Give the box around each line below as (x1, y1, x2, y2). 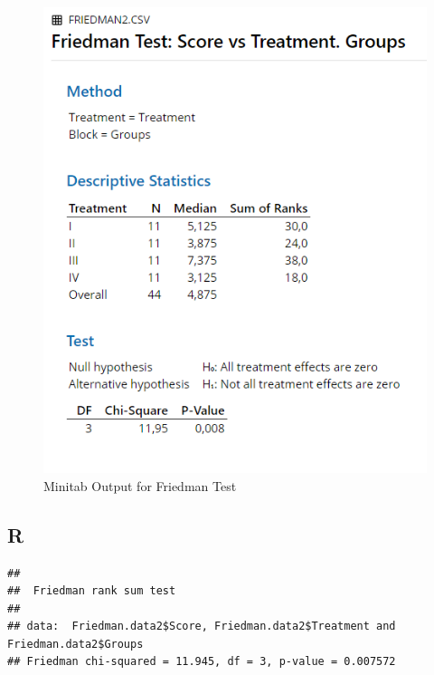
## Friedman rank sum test (7, 584, 176, 598)
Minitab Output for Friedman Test (43, 476, 237, 495)
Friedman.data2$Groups (7, 637, 144, 651)
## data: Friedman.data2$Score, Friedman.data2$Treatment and (7, 620, 396, 633)
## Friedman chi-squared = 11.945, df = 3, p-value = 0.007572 (7, 655, 396, 669)
